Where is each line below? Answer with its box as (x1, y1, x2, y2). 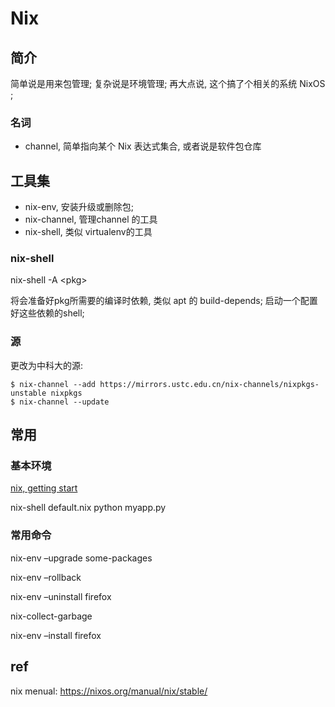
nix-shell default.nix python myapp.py (10, 502, 167, 514)
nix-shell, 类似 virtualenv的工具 (24, 226, 153, 238)
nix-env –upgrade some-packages (10, 552, 153, 564)
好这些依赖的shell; (10, 307, 85, 319)
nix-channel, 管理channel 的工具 (24, 213, 158, 226)
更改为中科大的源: (10, 359, 84, 371)
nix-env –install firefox (10, 629, 102, 641)
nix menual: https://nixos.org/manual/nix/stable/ (10, 685, 208, 697)
